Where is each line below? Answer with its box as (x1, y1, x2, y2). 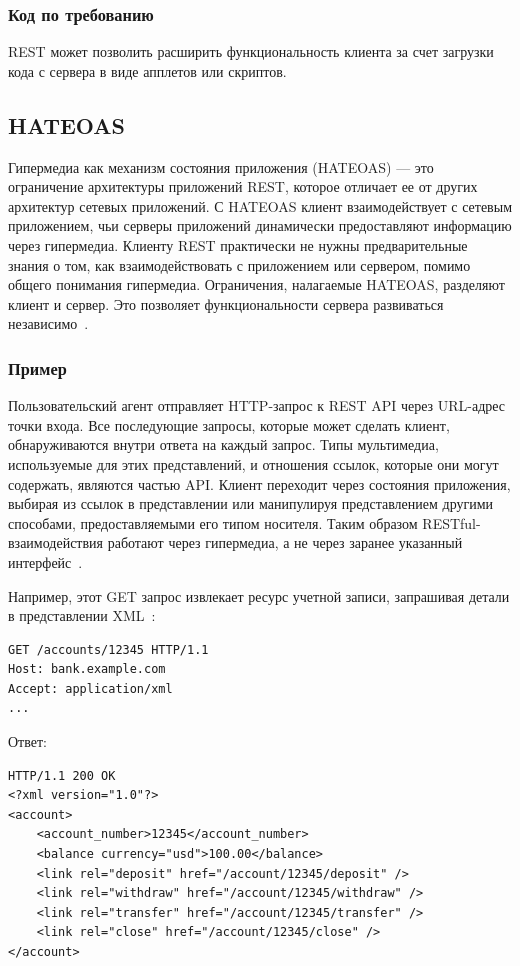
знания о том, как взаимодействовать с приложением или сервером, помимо (8, 254, 471, 275)
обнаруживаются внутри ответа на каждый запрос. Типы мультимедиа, (8, 434, 439, 455)
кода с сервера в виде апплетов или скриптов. (8, 60, 287, 81)
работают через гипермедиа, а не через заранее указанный (107, 532, 463, 553)
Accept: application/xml (8, 681, 173, 696)
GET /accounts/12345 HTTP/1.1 (8, 642, 209, 657)
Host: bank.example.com (8, 662, 166, 677)
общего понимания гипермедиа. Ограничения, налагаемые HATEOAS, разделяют (8, 274, 505, 295)
